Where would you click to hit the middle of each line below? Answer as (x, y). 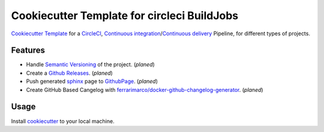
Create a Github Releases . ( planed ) (70, 73)
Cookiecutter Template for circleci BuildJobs (125, 16)
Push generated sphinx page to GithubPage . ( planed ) (92, 81)
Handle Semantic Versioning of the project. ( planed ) (91, 65)
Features (28, 50)
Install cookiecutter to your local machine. (63, 121)
